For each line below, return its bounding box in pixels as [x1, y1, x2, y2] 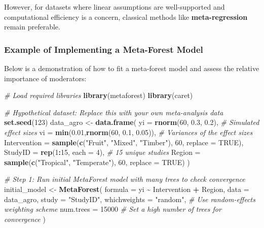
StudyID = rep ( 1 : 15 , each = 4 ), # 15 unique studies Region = [4, 147, 201, 157]
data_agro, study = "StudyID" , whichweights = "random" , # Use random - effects [4, 193, 255, 204]
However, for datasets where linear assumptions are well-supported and [4, 2, 225, 12]
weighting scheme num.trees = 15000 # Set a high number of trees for [4, 204, 221, 214]
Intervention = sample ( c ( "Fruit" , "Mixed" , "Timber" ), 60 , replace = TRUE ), [4, 137, 244, 147]
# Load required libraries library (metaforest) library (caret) [4, 90, 193, 101]
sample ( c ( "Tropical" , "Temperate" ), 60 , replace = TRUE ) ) [4, 156, 190, 167]
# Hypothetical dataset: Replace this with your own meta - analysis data [4, 107, 223, 117]
